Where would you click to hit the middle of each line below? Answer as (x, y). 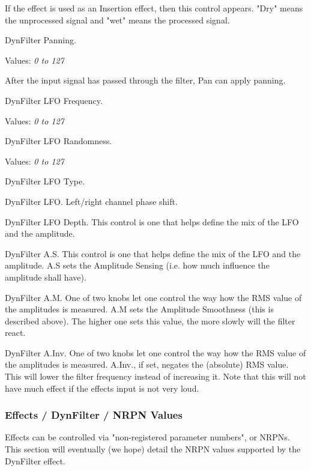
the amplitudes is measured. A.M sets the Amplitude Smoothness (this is (139, 309)
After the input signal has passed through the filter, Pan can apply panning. (145, 80)
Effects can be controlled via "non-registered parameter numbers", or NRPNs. (147, 437)
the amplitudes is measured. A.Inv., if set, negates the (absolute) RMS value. (147, 364)
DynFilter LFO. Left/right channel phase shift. (91, 201)
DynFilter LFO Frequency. (54, 100)
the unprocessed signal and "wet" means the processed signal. (117, 20)
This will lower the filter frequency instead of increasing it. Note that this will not (155, 376)
